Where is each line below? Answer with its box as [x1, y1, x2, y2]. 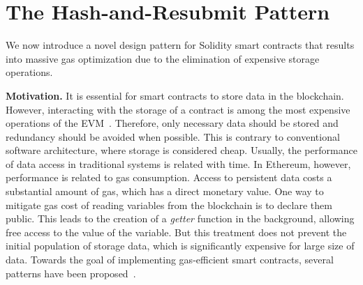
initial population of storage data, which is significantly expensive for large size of [6, 238, 355, 253]
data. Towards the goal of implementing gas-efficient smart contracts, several [6, 252, 334, 267]
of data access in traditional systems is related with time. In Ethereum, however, [6, 156, 351, 171]
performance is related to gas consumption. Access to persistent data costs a [6, 170, 332, 185]
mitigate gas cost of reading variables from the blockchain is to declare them [6, 197, 332, 212]
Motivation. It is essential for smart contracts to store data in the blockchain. [6, 88, 344, 102]
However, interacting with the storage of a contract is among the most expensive [6, 102, 350, 116]
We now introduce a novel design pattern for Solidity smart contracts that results [6, 38, 355, 52]
